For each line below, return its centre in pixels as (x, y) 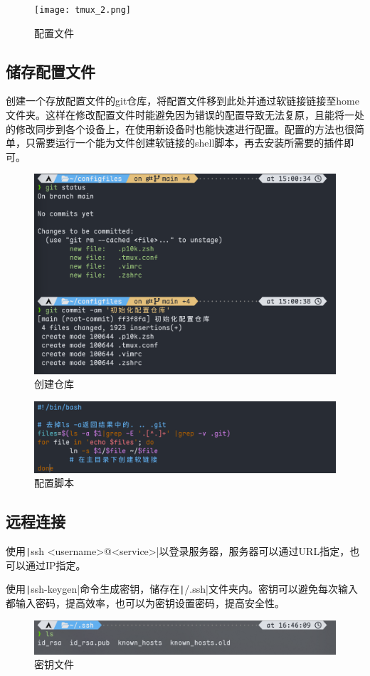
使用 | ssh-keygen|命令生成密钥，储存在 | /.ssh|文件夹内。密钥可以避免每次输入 (182, 589)
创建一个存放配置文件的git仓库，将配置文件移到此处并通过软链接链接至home (183, 101)
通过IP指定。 (55, 565)
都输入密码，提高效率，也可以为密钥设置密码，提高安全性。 (145, 603)
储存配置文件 (51, 71)
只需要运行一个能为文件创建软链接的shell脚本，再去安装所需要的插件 (185, 143)
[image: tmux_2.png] (83, 10)
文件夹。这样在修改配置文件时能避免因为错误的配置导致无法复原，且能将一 (180, 115)
